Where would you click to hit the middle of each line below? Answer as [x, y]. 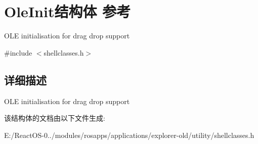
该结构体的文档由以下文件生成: [55, 118]
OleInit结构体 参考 [68, 11]
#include [18, 52]
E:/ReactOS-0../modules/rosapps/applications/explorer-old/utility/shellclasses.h [129, 135]
